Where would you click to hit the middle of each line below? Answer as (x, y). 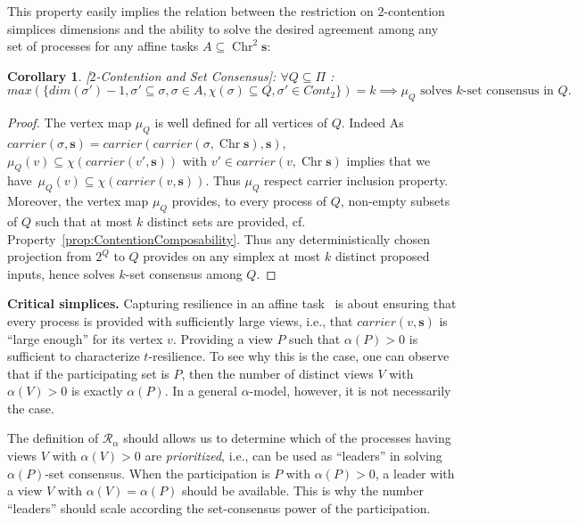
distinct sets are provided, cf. (226, 221)
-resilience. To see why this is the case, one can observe (299, 356)
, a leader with (415, 473)
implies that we (388, 160)
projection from (50, 256)
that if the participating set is (88, 373)
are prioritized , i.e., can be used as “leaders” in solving (293, 456)
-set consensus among (184, 273)
